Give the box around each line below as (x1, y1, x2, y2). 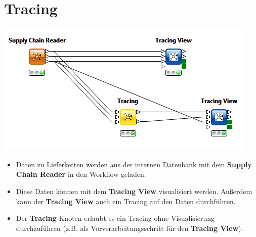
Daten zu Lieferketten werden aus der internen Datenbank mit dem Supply (16, 159, 252, 169)
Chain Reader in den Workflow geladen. (16, 169, 146, 179)
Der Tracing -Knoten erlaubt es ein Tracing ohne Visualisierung (16, 213, 215, 223)
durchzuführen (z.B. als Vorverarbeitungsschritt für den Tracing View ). (16, 222, 243, 233)
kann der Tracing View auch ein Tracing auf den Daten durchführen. (16, 196, 236, 206)
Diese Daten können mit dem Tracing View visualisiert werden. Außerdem (16, 185, 252, 196)
